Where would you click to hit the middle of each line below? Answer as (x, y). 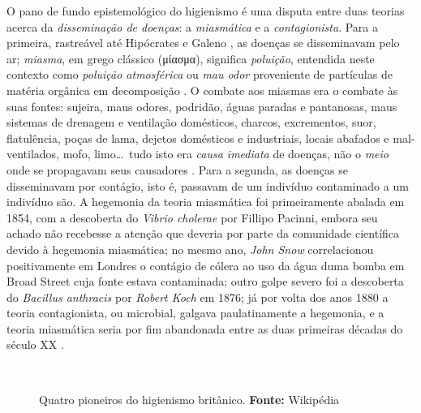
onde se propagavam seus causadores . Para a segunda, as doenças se (177, 169)
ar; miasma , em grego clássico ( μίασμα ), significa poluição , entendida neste (191, 58)
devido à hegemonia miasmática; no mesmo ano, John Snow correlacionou (190, 249)
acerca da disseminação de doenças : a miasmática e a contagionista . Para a (193, 26)
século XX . (35, 344)
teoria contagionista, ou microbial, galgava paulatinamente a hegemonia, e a (195, 313)
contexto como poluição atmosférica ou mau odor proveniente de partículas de (200, 74)
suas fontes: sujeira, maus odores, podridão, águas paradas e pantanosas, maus (202, 106)
